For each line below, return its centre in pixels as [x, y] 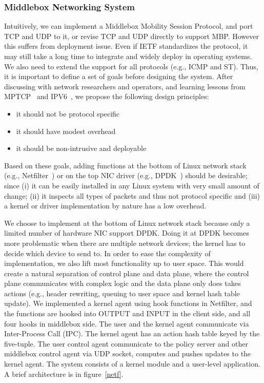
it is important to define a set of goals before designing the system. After [119, 76]
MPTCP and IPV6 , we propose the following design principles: [107, 96]
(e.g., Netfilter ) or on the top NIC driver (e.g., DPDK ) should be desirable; [126, 175]
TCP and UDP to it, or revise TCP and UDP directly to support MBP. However [131, 36]
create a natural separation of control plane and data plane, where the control [127, 273]
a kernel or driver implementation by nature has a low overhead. [105, 206]
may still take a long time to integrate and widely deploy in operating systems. [128, 56]
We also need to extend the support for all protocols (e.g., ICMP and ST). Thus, [131, 66]
